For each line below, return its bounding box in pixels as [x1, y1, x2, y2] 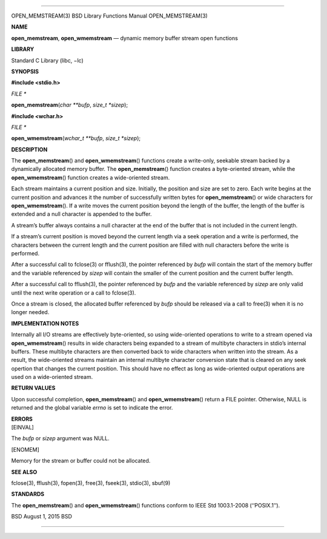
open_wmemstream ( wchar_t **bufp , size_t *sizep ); [11, 135, 141, 142]
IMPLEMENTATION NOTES [11, 320, 79, 327]
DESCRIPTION [11, 146, 48, 153]
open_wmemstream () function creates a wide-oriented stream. [11, 173, 170, 181]
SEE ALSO [11, 468, 38, 475]
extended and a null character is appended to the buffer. [11, 210, 152, 218]
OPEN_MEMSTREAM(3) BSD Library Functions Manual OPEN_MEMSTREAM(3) [11, 12, 208, 19]
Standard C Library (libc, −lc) [11, 56, 84, 64]
